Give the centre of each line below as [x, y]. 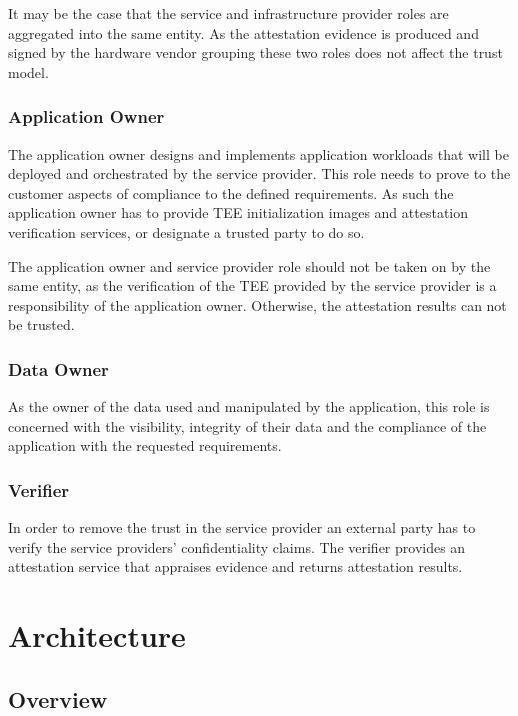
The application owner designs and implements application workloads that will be [258, 153]
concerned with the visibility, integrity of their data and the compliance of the [247, 425]
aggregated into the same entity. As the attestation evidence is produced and [243, 32]
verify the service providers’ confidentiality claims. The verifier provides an [237, 546]
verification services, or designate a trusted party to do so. [186, 231]
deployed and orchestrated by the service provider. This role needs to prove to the [259, 173]
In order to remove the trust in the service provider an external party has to [242, 527]
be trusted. [41, 324]
